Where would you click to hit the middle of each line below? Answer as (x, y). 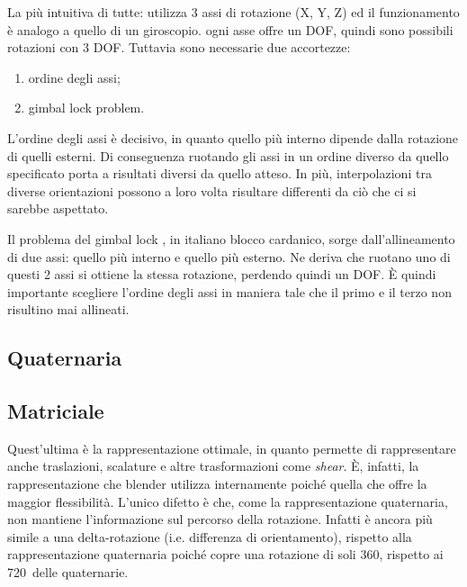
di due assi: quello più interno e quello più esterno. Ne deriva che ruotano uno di (229, 256)
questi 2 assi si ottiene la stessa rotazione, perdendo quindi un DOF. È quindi (222, 274)
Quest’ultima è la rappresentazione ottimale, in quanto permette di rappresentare (232, 448)
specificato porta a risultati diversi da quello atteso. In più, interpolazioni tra (220, 173)
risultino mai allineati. (68, 309)
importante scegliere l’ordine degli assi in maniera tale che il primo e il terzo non (229, 291)
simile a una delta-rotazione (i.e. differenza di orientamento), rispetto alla (210, 536)
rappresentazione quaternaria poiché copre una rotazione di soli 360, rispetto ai (225, 554)
